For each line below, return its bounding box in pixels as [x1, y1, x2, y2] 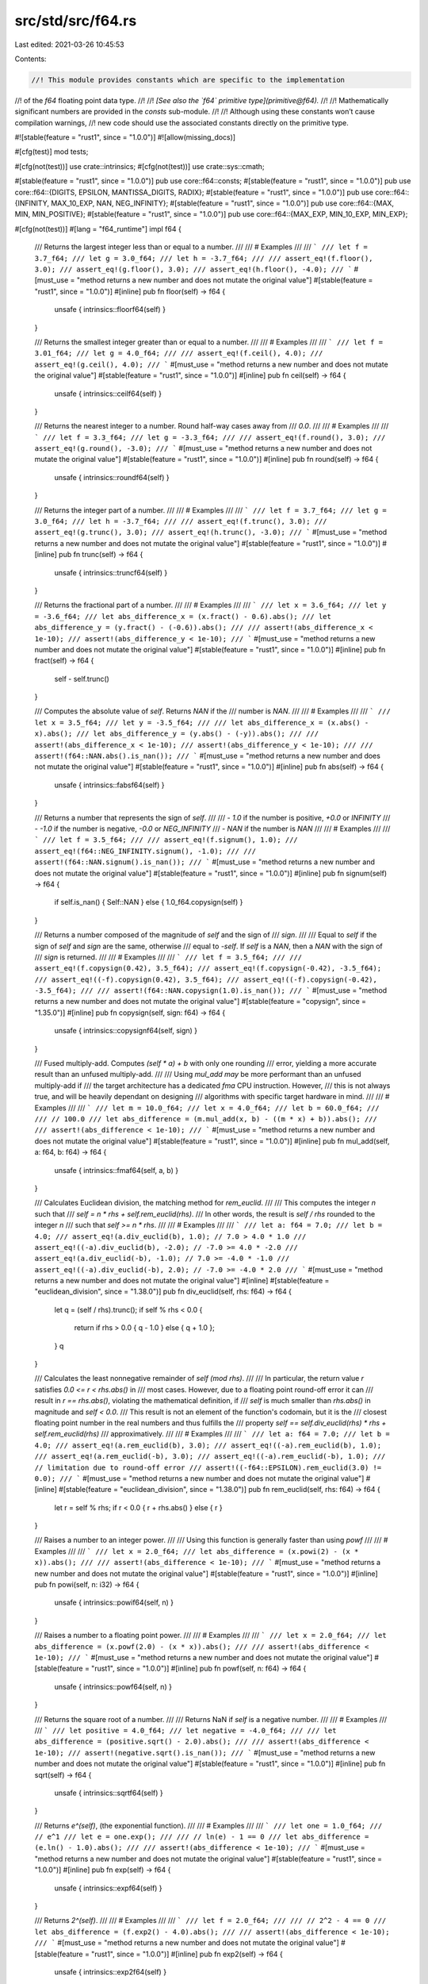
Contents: [14, 54, 47, 63]
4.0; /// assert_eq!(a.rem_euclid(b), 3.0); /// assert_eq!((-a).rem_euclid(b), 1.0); [34, 1440, 382, 1450]
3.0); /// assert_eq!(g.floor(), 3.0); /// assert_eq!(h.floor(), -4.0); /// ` [34, 264, 353, 274]
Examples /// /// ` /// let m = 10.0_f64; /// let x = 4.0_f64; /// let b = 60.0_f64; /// [34, 1103, 380, 1113]
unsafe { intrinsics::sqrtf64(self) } [54, 1788, 163, 1798]
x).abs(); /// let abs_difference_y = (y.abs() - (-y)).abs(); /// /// [34, 729, 319, 738]
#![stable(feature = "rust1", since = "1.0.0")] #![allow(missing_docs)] [14, 133, 236, 142]
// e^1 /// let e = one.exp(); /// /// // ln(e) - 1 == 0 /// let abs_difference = [34, 1832, 369, 1841]
